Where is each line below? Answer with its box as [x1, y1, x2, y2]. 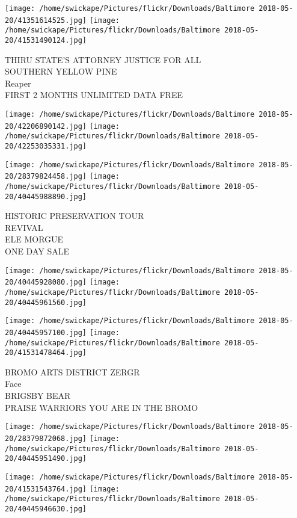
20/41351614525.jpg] [5, 16, 87, 25]
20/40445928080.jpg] [5, 278, 87, 287]
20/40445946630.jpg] [5, 504, 87, 513]
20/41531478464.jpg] [5, 348, 87, 357]
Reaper [5, 76, 31, 89]
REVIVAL [5, 221, 43, 233]
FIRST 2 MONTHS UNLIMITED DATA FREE [5, 88, 183, 101]
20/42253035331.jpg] [5, 141, 87, 150]
